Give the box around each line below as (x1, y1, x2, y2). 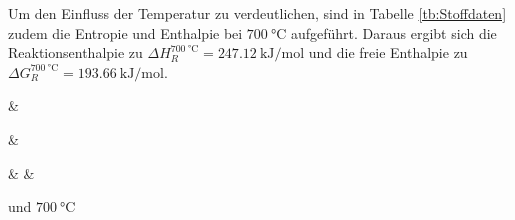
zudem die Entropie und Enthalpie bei (8, 22, 243, 43)
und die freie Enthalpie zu (308, 42, 468, 63)
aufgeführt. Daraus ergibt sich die (290, 22, 497, 43)
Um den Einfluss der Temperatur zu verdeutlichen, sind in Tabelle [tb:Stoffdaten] (8, 3, 507, 23)
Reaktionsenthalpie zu (8, 42, 143, 63)
